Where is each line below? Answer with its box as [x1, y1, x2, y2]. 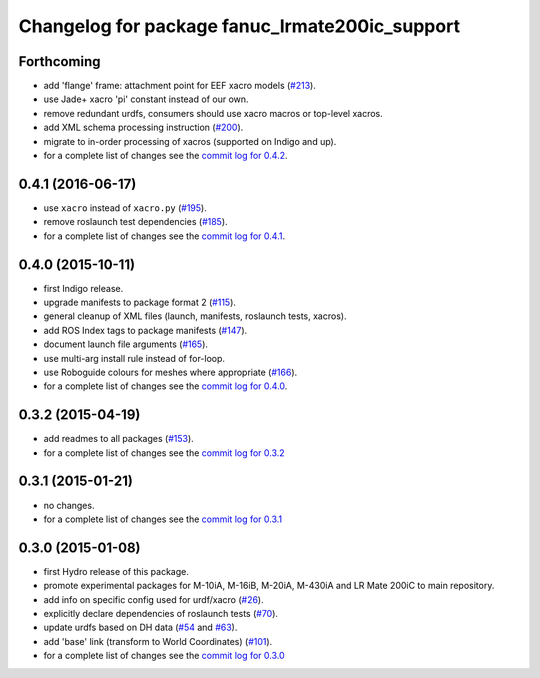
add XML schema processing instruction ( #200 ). [43, 121, 244, 134]
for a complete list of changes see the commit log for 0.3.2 [43, 446, 285, 459]
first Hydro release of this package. [43, 565, 189, 577]
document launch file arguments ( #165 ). [43, 338, 209, 350]
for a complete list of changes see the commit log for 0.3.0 [43, 650, 285, 662]
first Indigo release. [43, 282, 124, 294]
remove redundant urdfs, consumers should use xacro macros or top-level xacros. [43, 107, 384, 119]
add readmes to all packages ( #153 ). [43, 433, 194, 445]
